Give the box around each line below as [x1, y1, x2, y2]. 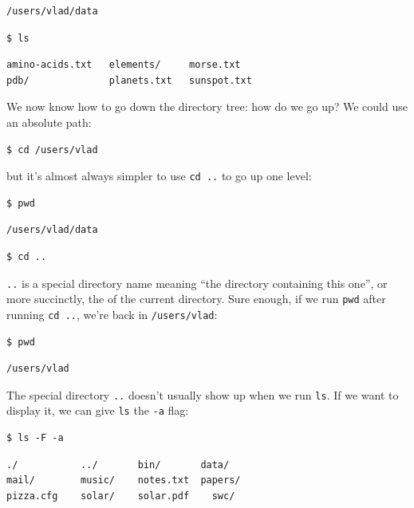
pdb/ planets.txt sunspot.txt [6, 74, 252, 86]
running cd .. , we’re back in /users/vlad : [6, 305, 218, 322]
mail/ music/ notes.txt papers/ [6, 475, 241, 486]
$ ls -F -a [6, 432, 64, 444]
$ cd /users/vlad [6, 144, 98, 156]
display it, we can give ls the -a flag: [6, 402, 189, 419]
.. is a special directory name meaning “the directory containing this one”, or [6, 274, 388, 291]
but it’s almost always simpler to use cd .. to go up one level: [6, 167, 312, 184]
